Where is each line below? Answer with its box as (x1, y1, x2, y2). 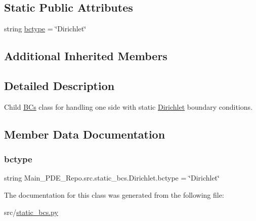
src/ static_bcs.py (4, 206, 58, 217)
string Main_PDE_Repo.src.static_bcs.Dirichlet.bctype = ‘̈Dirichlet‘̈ (4, 172, 220, 183)
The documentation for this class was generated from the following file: (4, 189, 224, 200)
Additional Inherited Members (4, 48, 167, 64)
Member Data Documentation (4, 126, 165, 142)
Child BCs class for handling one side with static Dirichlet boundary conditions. (4, 101, 253, 112)
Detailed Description (4, 77, 115, 93)
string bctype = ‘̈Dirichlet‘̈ (4, 23, 87, 34)
